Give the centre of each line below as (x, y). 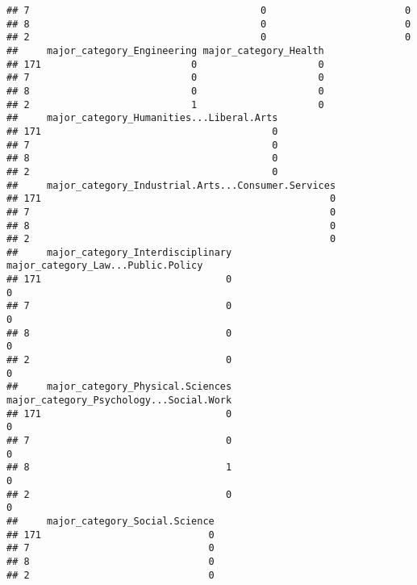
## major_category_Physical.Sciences (119, 387)
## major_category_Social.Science (111, 521)
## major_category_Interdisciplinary (119, 252)
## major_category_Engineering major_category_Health (165, 50)
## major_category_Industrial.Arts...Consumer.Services (171, 185)
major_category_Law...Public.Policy (105, 266)
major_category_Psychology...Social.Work (119, 401)
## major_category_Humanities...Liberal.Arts (142, 118)
